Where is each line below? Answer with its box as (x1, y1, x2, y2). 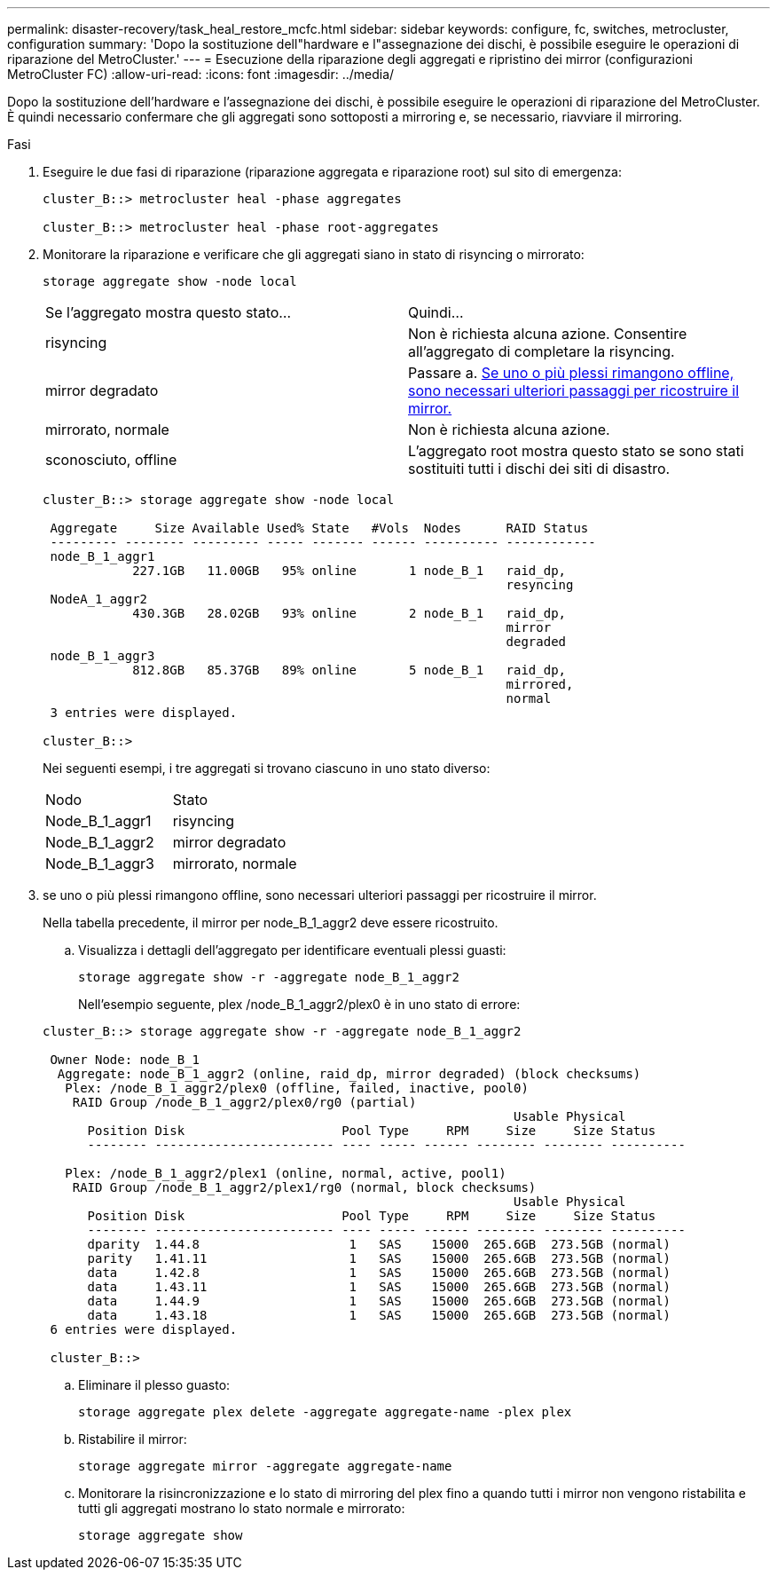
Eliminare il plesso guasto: (78, 1377, 231, 1392)
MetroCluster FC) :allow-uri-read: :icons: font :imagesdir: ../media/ (7, 67, 395, 82)
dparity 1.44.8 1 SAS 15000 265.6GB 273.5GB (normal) (87, 1237, 671, 1251)
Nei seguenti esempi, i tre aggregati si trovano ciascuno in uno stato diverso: (43, 761, 491, 776)
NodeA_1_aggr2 (50, 592, 148, 606)
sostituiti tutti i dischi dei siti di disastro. (408, 460, 671, 477)
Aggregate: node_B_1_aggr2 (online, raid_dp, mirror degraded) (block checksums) (57, 1067, 641, 1081)
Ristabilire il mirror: (78, 1431, 187, 1447)
